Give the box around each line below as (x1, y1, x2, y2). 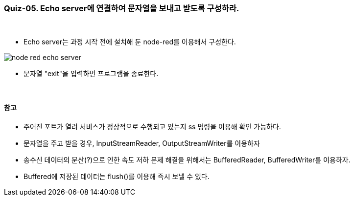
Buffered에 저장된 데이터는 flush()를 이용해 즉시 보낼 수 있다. (24, 172, 210, 180)
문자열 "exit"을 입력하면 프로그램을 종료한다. (24, 69, 159, 78)
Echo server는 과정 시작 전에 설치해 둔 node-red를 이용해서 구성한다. (24, 38, 236, 46)
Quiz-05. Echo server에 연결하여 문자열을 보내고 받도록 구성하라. (4, 3, 239, 13)
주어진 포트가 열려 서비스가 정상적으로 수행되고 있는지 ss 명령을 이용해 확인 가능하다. (24, 122, 281, 131)
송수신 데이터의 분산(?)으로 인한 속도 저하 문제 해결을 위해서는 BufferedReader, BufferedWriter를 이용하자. (24, 155, 351, 164)
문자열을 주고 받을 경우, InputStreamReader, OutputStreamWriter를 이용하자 (24, 139, 260, 147)
